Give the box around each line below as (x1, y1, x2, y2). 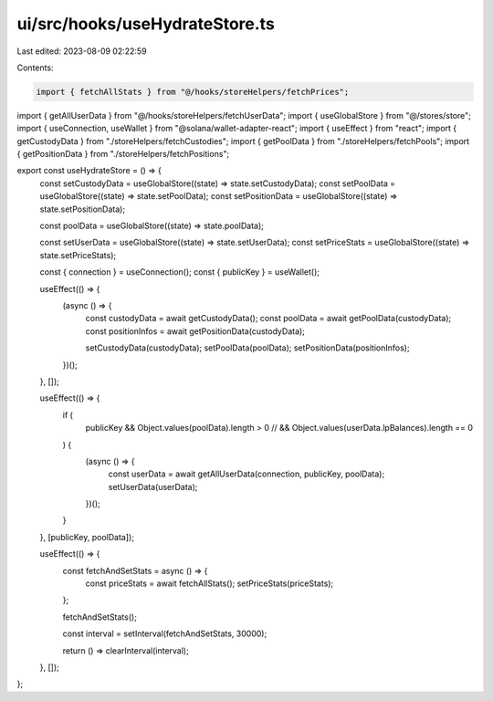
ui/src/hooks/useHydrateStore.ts (16, 14, 276, 34)
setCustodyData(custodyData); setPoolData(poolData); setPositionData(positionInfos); (85, 342, 410, 353)
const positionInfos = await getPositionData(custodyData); (85, 325, 306, 337)
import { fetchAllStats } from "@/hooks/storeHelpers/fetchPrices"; (36, 87, 350, 97)
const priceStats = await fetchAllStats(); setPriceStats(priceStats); (85, 578, 334, 589)
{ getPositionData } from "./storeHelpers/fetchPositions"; (16, 149, 230, 160)
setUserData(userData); (108, 481, 198, 492)
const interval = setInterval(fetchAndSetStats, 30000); (62, 628, 267, 639)
